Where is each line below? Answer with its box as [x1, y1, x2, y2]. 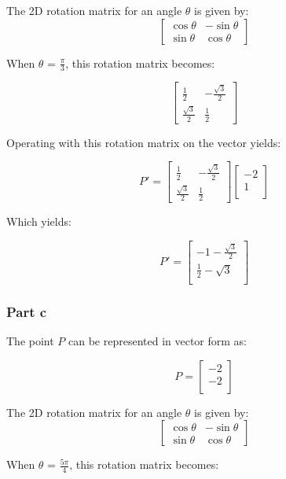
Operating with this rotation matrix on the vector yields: [6, 134, 281, 150]
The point [6, 333, 54, 349]
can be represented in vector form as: [68, 333, 247, 349]
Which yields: [6, 213, 71, 230]
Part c [6, 301, 47, 321]
